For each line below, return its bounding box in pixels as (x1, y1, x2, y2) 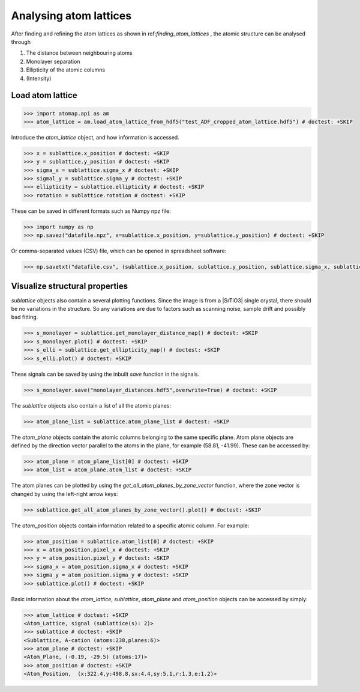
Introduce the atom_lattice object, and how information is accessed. (11, 133, 179, 141)
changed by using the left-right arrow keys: (11, 490, 118, 497)
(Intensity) (26, 75, 52, 82)
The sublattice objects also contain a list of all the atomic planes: (11, 402, 171, 409)
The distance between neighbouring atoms (26, 49, 133, 57)
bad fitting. (11, 313, 38, 321)
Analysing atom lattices (11, 9, 132, 22)
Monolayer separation (26, 58, 80, 65)
